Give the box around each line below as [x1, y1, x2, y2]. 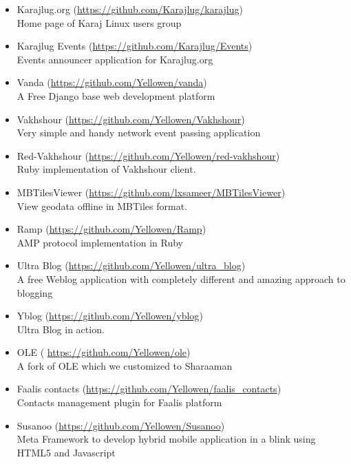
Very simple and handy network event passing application [17, 125, 261, 140]
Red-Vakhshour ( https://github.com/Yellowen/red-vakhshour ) [17, 148, 280, 162]
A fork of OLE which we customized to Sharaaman [17, 358, 233, 372]
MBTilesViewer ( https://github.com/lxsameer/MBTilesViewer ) [17, 184, 286, 199]
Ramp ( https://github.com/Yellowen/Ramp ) [17, 222, 206, 236]
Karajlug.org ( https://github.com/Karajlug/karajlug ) [17, 2, 243, 16]
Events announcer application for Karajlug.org [17, 52, 213, 66]
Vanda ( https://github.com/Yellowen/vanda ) [17, 75, 207, 89]
